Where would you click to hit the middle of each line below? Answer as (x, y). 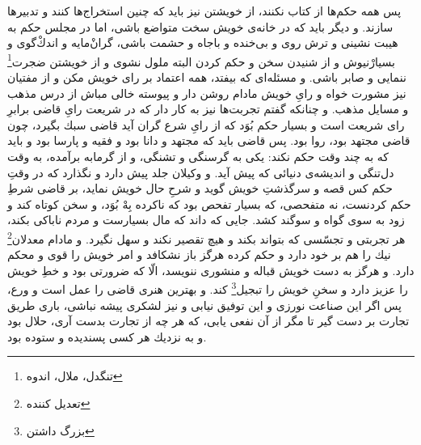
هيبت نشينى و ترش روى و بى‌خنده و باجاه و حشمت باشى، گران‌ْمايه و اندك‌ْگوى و (203, 42)
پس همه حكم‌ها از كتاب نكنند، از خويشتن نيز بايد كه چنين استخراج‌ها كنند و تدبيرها (204, 11)
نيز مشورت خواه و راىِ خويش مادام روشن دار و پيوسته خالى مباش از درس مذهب (207, 93)
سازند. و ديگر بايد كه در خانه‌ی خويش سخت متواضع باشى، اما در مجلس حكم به (200, 26)
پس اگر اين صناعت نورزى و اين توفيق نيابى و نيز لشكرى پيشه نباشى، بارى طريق (204, 305)
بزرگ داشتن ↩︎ (60, 430)
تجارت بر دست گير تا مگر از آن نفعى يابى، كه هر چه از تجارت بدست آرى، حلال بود (208, 321)
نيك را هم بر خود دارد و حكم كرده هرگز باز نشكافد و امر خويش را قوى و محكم (199, 254)
